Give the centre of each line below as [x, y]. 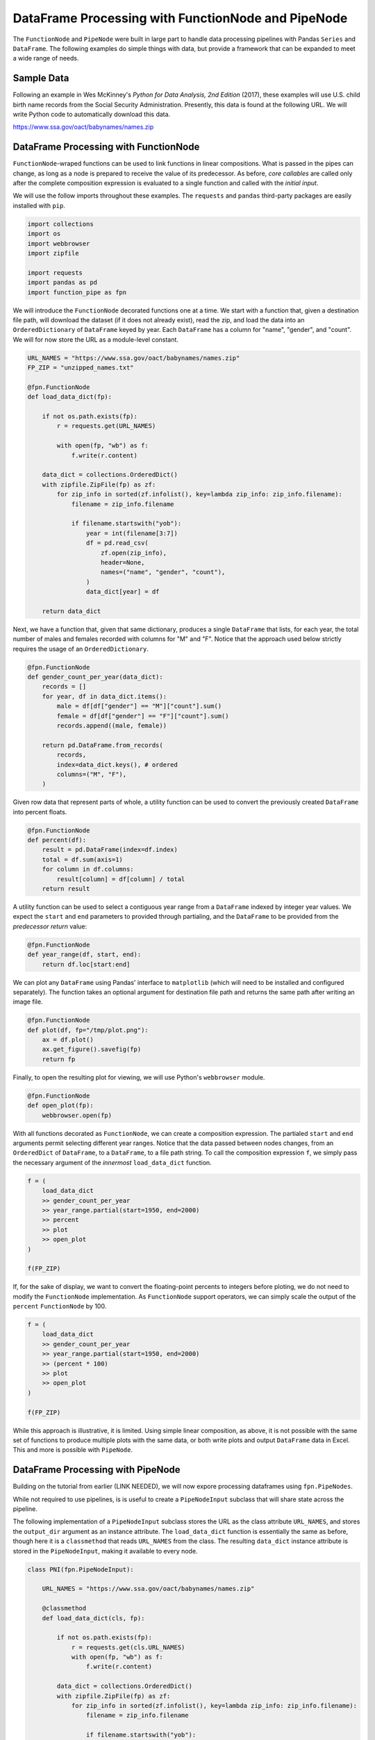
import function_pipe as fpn [77, 292]
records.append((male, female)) [111, 725]
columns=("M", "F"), [92, 774]
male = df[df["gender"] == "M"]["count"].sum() [139, 706]
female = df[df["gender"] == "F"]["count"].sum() [143, 716]
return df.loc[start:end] [86, 964]
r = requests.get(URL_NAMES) [106, 426]
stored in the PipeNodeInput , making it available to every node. [105, 1551]
